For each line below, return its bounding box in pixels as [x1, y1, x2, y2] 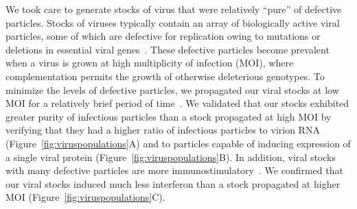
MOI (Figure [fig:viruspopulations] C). [5, 190, 165, 204]
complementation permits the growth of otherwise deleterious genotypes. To [5, 69, 325, 83]
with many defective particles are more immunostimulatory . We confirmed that [5, 163, 343, 177]
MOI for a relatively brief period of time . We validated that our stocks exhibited [5, 96, 349, 110]
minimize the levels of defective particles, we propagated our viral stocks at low [5, 82, 339, 97]
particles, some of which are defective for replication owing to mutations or [5, 29, 321, 43]
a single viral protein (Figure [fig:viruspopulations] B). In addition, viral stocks [5, 149, 336, 164]
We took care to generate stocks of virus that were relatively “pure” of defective [5, 2, 342, 16]
